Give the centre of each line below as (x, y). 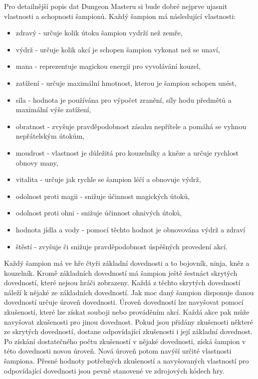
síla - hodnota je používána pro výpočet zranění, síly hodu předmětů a (124, 99)
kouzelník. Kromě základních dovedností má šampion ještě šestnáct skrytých (121, 273)
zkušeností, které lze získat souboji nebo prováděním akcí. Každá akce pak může (127, 312)
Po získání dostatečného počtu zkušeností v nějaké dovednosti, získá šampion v (125, 341)
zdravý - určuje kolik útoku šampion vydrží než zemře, (99, 33)
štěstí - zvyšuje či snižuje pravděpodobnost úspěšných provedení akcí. (122, 246)
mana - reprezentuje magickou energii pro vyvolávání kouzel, (108, 66)
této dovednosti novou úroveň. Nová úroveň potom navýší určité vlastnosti (118, 351)
